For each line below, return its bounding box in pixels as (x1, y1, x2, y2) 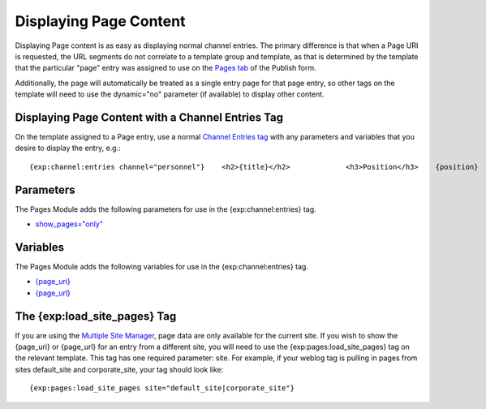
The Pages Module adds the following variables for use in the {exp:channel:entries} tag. (15, 262, 308, 271)
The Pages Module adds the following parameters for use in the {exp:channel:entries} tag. (15, 204, 316, 214)
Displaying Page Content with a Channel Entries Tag (15, 110, 284, 124)
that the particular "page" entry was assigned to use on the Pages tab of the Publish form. (15, 63, 316, 73)
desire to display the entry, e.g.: (15, 143, 121, 153)
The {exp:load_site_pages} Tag (15, 309, 177, 323)
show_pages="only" (35, 219, 103, 229)
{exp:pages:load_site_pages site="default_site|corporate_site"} (29, 384, 295, 393)
